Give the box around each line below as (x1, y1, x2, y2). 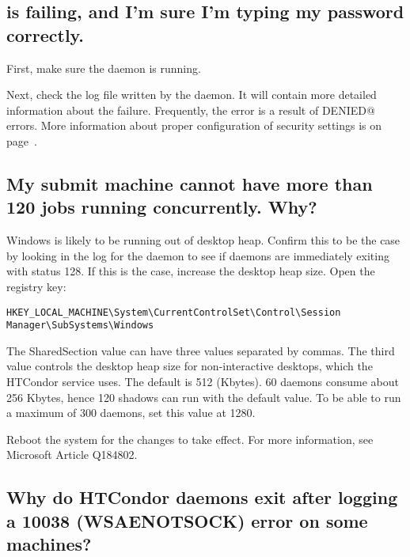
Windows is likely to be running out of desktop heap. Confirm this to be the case (6, 232, 401, 248)
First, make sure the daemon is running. (6, 59, 201, 76)
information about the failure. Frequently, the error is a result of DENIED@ (6, 101, 375, 118)
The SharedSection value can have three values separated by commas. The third (6, 342, 395, 358)
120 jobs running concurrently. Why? (6, 195, 317, 219)
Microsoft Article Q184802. (6, 446, 138, 463)
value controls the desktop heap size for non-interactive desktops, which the (6, 358, 373, 374)
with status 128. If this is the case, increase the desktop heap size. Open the (6, 263, 375, 279)
